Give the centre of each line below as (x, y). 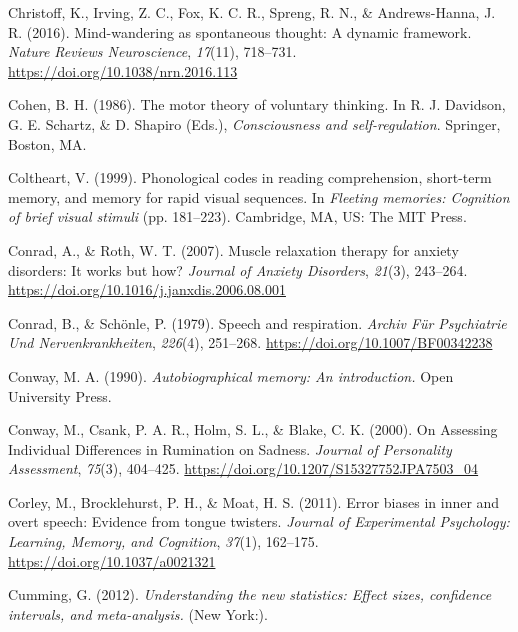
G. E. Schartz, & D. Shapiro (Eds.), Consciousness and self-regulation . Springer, (254, 123)
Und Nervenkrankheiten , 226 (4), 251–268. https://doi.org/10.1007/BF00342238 (250, 342)
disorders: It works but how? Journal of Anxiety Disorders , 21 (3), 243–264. (238, 269)
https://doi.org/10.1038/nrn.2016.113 (123, 70)
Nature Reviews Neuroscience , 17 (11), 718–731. (152, 51)
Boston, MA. (47, 143)
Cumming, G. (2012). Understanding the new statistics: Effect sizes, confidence (250, 594)
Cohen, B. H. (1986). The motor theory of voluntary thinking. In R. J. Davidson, (257, 104)
